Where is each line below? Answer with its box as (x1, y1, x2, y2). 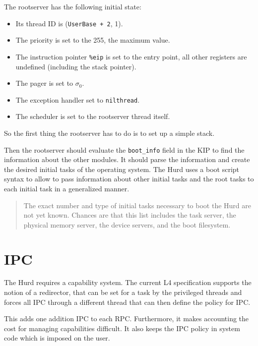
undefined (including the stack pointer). (15, 61, 136, 71)
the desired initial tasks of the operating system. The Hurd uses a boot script (4, 164, 240, 174)
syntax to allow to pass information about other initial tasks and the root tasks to (4, 173, 254, 184)
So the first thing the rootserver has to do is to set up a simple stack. (4, 127, 215, 138)
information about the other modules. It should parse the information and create (4, 154, 250, 165)
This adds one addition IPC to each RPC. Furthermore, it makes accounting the (4, 313, 249, 324)
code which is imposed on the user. (4, 333, 110, 343)
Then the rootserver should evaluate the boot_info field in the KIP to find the (4, 144, 245, 155)
